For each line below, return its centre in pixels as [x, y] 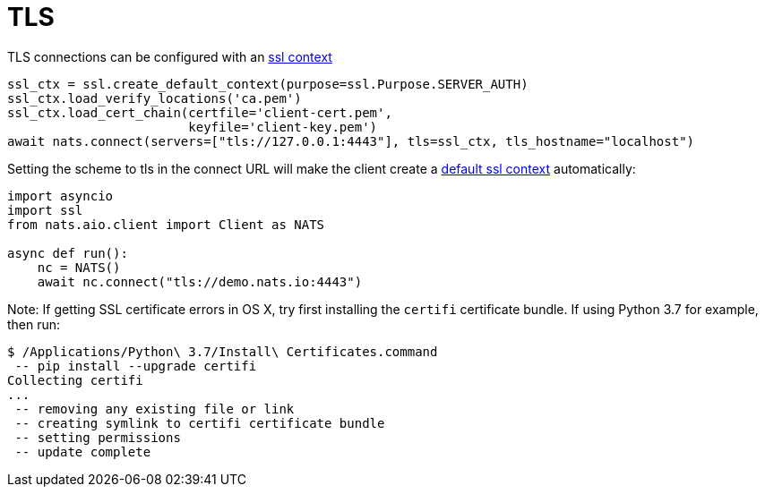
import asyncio [60, 196]
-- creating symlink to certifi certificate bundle [200, 423]
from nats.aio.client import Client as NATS [166, 224]
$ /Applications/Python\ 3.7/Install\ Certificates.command [223, 351]
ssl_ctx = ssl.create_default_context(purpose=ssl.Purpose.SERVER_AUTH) [268, 84]
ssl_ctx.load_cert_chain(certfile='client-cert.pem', [200, 112]
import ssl [45, 210]
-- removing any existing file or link [155, 409]
